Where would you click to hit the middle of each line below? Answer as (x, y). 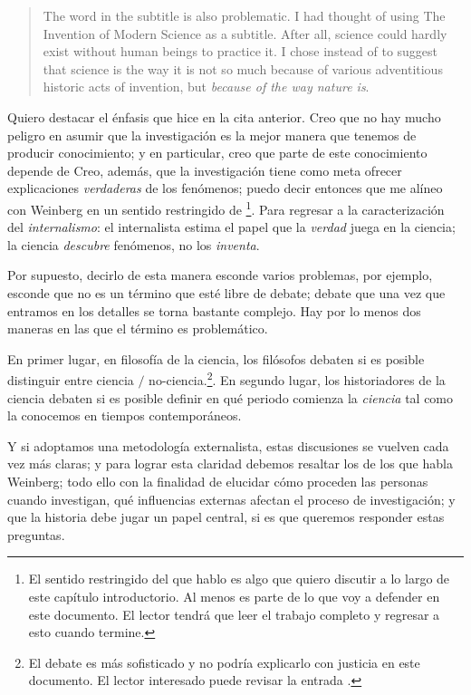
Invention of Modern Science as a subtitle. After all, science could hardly (245, 33)
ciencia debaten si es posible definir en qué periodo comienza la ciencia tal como (231, 397)
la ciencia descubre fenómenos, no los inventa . (134, 244)
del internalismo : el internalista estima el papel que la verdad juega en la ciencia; (231, 227)
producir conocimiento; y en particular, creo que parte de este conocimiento (217, 153)
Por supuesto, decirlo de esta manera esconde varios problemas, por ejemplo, (220, 275)
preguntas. (36, 534)
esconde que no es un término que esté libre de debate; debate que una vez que (226, 292)
